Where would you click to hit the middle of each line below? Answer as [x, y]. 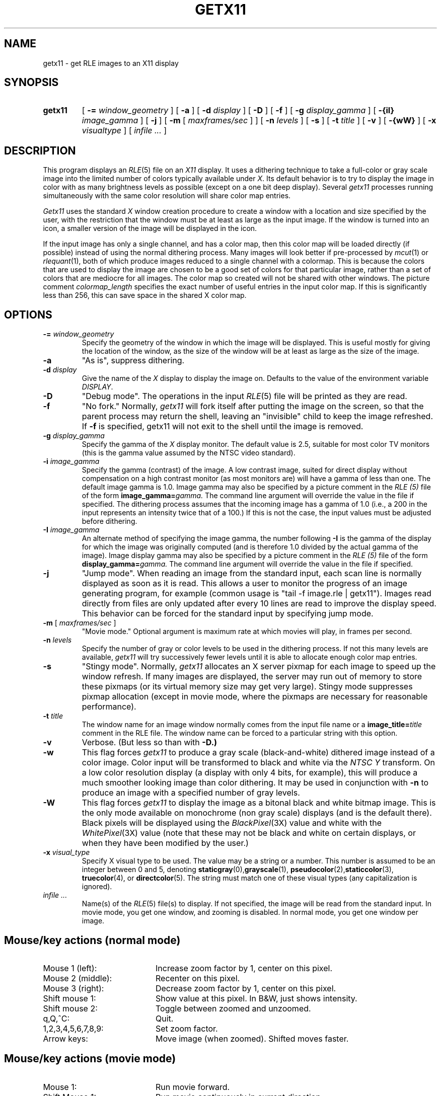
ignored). [97, 887]
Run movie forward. [193, 1087]
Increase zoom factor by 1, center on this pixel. [244, 968]
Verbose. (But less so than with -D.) [150, 742]
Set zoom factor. [187, 1028]
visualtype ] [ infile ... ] [124, 131]
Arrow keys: [65, 1038]
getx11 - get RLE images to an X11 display [111, 63]
